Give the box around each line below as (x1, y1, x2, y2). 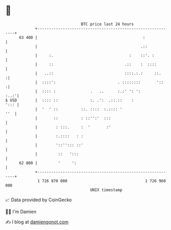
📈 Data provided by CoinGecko (5, 197, 72, 203)
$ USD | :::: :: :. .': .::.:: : (5, 97, 134, 103)
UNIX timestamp (90, 187, 123, 193)
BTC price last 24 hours (81, 22, 134, 27)
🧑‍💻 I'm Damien (5, 208, 37, 215)
